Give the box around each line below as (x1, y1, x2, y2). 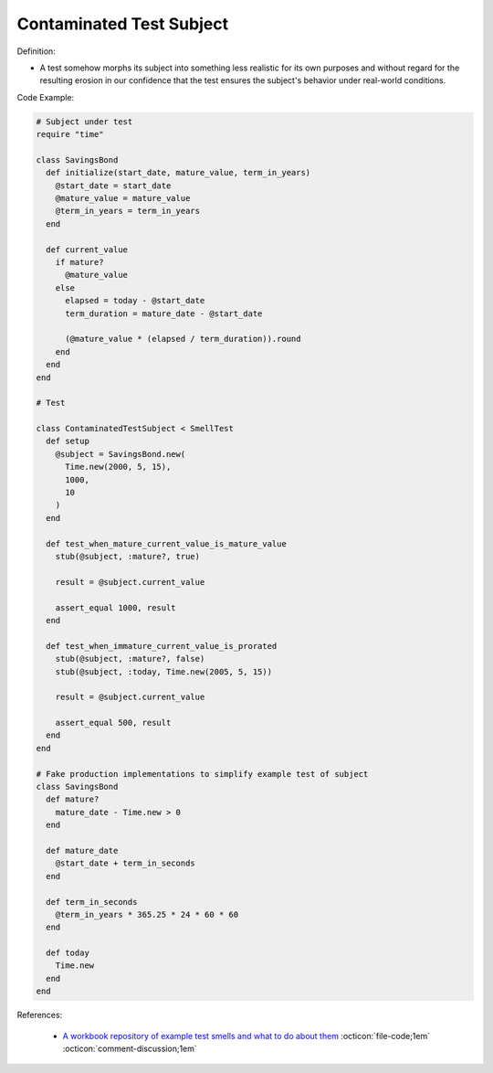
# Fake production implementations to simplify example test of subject (36, 769, 369, 779)
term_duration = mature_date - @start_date (65, 308, 263, 319)
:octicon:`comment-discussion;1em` (62, 1043, 198, 1055)
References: (16, 1010, 63, 1021)
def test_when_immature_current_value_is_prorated (46, 641, 278, 651)
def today (46, 948, 90, 959)
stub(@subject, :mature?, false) (55, 653, 205, 664)
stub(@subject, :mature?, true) (55, 551, 201, 561)
